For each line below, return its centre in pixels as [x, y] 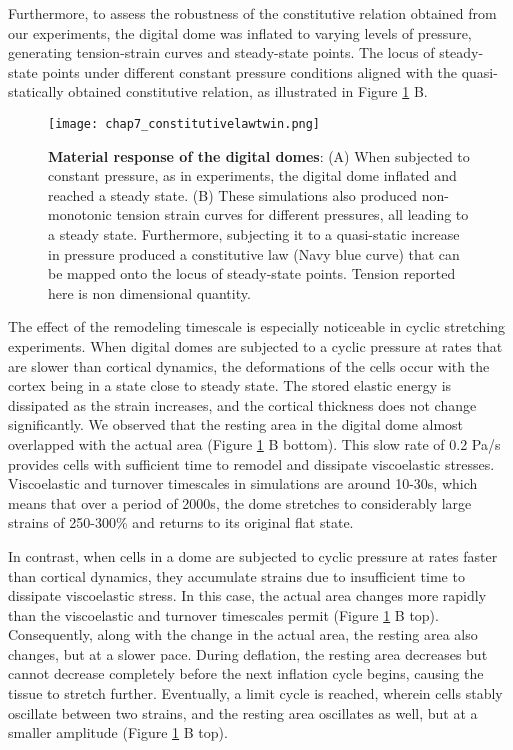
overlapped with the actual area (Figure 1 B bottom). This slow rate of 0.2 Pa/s [254, 443]
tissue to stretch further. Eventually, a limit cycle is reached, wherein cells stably [255, 693]
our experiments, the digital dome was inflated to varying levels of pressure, [240, 32]
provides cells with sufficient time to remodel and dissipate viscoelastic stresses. [251, 463]
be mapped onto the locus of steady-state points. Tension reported [252, 273]
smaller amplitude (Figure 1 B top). [118, 732]
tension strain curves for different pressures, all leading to [292, 214]
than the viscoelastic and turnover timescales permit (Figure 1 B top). [223, 614]
